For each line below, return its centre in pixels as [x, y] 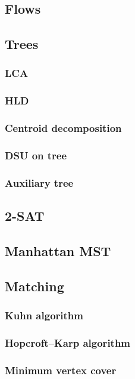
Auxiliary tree [39, 182]
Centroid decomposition [63, 128]
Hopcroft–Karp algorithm [68, 342]
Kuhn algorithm [44, 315]
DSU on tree [36, 155]
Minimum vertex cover [61, 370]
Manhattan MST [58, 250]
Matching [34, 286]
